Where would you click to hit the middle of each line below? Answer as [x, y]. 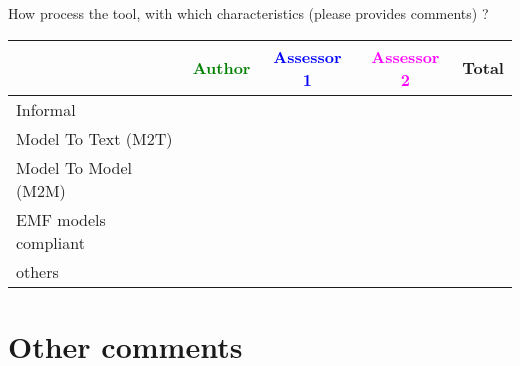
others [37, 271]
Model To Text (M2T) [94, 138]
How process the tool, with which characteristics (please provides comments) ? [248, 13]
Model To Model [74, 167]
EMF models [61, 219]
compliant [50, 242]
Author [221, 68]
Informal [46, 109]
